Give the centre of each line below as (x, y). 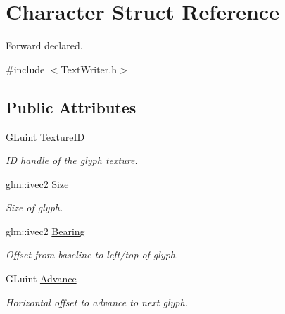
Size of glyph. (34, 207)
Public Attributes (71, 107)
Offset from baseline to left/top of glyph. (92, 255)
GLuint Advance (41, 278)
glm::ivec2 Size (37, 183)
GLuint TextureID (45, 136)
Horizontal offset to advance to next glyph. (97, 302)
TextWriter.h (89, 69)
